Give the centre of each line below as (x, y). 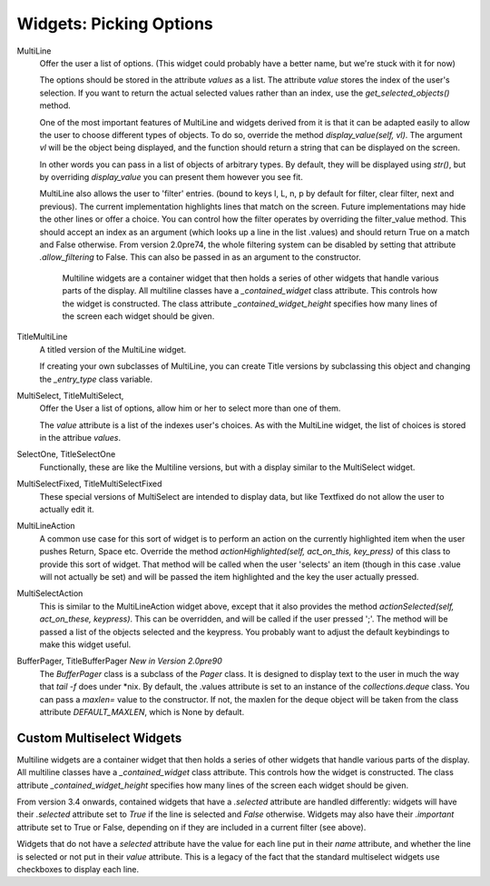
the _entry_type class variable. (96, 379)
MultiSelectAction (50, 593)
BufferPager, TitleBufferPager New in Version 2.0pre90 (119, 661)
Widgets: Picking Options (115, 24)
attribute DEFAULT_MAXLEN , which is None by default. (142, 712)
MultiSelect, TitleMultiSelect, (70, 395)
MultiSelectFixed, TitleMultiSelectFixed (89, 484)
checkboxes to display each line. (78, 869)
